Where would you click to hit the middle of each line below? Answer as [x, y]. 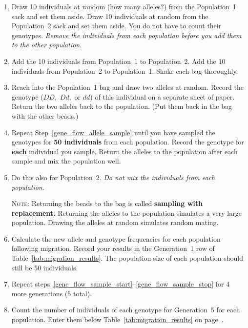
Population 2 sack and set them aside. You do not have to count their [116, 26]
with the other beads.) [45, 115]
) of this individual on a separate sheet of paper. [162, 96]
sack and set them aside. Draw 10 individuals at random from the [110, 16]
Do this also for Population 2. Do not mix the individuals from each [113, 177]
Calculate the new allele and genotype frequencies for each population [116, 238]
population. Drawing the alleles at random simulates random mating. [115, 222]
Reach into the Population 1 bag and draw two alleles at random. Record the [128, 87]
